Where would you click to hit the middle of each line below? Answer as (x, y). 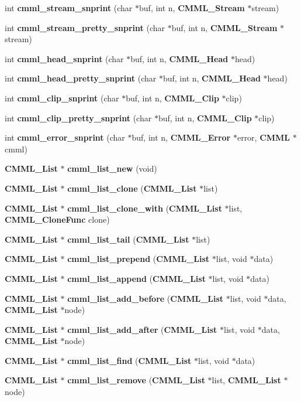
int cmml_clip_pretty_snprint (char (78, 117)
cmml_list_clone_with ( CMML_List (145, 208)
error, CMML (264, 137)
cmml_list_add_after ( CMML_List (142, 329)
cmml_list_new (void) (112, 168)
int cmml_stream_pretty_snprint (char (85, 27)
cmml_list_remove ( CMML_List (136, 380)
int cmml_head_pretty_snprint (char (81, 78)
